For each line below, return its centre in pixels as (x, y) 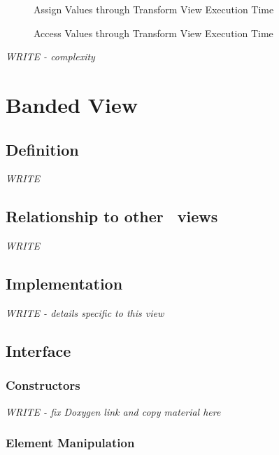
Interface (38, 350)
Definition (42, 149)
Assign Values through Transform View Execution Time (154, 9)
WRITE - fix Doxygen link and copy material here (113, 411)
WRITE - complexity (50, 56)
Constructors (43, 385)
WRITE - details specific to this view (85, 312)
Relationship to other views (112, 216)
